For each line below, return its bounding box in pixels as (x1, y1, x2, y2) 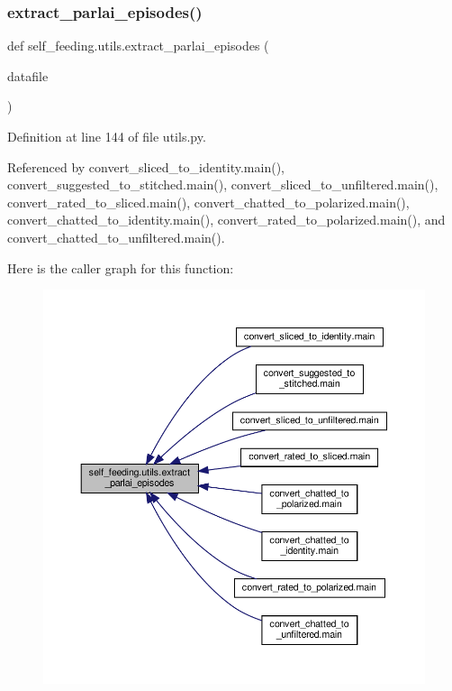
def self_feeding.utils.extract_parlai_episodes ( (7, 36, 269, 55)
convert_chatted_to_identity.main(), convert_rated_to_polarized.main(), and (7, 210, 446, 229)
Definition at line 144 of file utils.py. (7, 127, 206, 145)
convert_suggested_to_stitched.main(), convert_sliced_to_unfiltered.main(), (7, 175, 438, 194)
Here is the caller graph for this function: (7, 258, 234, 277)
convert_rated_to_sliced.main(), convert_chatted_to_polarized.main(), (7, 192, 410, 211)
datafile (7, 66, 49, 85)
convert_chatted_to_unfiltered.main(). (7, 227, 225, 246)
